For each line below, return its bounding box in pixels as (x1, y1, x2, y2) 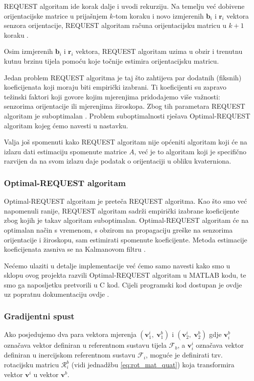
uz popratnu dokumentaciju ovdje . (4, 289, 109, 299)
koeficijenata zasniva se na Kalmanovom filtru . (4, 244, 146, 254)
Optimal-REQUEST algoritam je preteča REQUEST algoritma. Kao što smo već (4, 196, 247, 206)
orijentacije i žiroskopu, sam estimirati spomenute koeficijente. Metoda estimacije (4, 234, 248, 244)
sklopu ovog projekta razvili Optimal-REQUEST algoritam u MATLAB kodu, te (4, 270, 246, 280)
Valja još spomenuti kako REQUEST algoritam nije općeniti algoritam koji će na (4, 137, 248, 147)
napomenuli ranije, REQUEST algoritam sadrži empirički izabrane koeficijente (4, 205, 239, 215)
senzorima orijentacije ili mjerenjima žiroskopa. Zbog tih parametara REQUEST (4, 101, 245, 111)
